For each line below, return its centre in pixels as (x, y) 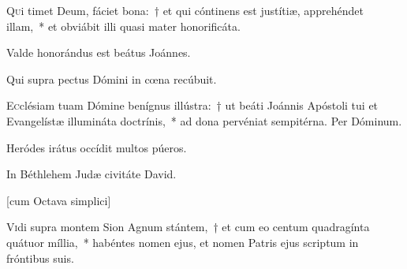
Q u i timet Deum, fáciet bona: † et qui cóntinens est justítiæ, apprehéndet (185, 10)
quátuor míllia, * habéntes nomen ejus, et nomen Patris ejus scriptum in (183, 242)
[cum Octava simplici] (59, 200)
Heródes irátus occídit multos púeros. (97, 147)
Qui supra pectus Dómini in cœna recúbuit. (112, 78)
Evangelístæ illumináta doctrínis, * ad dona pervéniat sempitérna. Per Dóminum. (204, 120)
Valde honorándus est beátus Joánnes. (99, 52)
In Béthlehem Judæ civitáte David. (91, 174)
